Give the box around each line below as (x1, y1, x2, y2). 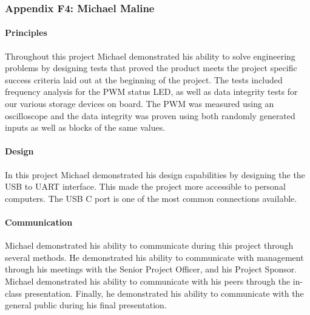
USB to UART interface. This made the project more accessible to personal (5, 180, 286, 193)
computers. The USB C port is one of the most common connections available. (5, 192, 297, 204)
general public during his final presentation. (5, 299, 167, 311)
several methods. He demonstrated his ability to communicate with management (5, 251, 304, 263)
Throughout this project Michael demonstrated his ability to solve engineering (5, 49, 295, 62)
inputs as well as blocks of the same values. (5, 121, 166, 134)
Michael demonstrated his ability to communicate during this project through (5, 239, 294, 252)
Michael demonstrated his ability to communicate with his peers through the (5, 274, 291, 287)
